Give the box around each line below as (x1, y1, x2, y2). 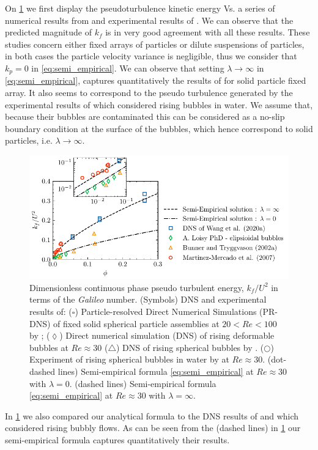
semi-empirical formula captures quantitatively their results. (5, 433, 230, 446)
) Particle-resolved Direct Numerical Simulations (75, 304, 257, 317)
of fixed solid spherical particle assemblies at (53, 317, 220, 330)
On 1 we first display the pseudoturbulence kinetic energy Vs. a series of (5, 2, 275, 14)
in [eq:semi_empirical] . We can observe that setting (31, 61, 224, 74)
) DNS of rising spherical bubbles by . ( (116, 341, 264, 353)
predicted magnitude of (5, 26, 92, 39)
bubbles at (29, 341, 68, 353)
